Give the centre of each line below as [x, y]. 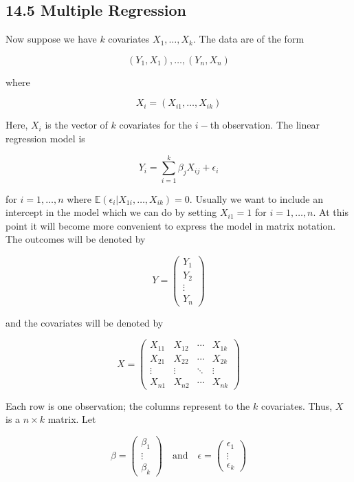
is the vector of [76, 125]
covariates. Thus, [297, 405]
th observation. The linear [265, 125]
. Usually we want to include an [256, 198]
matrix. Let [72, 419]
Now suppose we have [51, 39]
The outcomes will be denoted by [76, 239]
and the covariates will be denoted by [85, 322]
